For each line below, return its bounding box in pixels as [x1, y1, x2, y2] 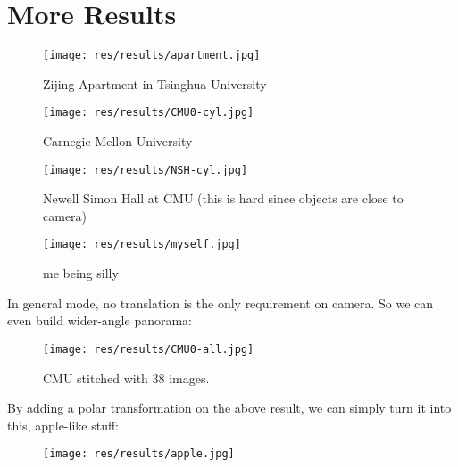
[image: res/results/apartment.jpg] [43, 49, 261, 62]
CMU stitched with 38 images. [43, 368, 210, 387]
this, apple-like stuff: [7, 415, 119, 434]
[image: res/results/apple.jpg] [43, 447, 235, 461]
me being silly [43, 264, 119, 283]
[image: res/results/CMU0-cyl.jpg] [43, 106, 254, 119]
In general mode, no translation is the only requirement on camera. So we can [7, 293, 434, 312]
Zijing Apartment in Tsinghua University [43, 74, 267, 93]
